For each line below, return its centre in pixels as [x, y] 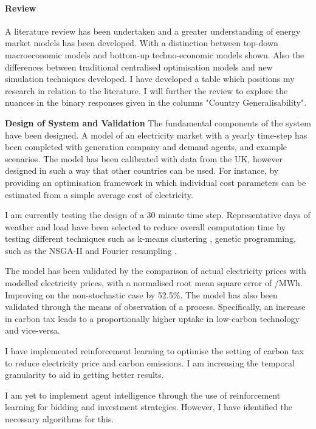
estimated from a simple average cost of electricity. [99, 194]
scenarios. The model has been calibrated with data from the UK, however [144, 158]
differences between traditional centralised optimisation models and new [139, 67]
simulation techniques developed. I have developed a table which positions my [150, 79]
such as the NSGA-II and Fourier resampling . [91, 250]
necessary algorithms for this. [60, 419]
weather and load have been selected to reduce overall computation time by [146, 226]
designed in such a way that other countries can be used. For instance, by [142, 170]
